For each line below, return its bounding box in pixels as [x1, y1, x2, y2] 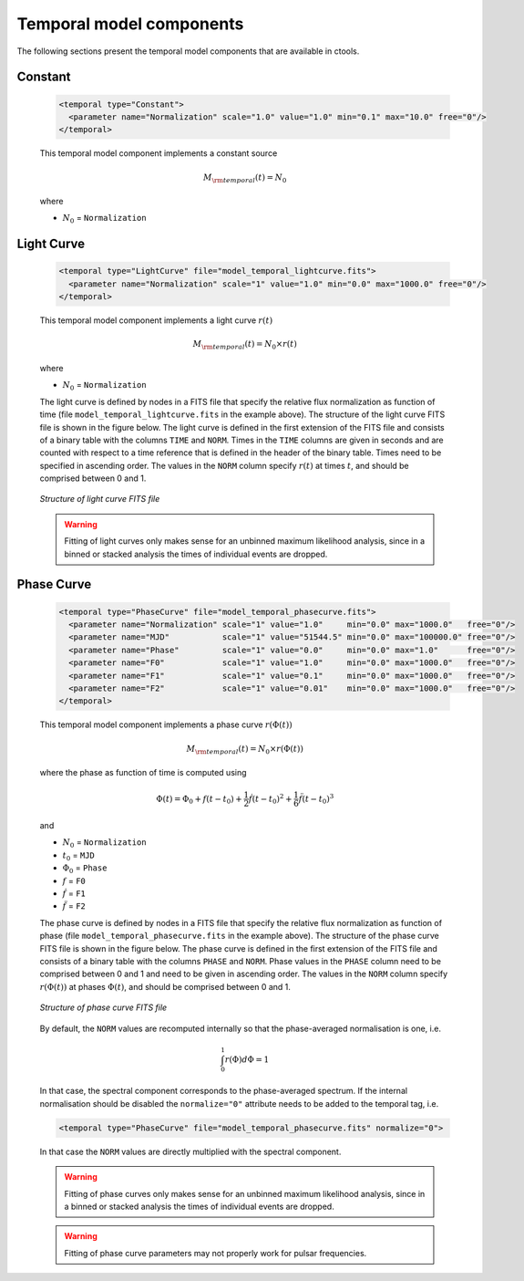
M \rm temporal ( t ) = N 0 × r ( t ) [192, 338, 298, 351]
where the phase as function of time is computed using [39, 767, 247, 778]
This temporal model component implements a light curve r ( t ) [39, 315, 273, 326]
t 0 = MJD [62, 849, 95, 862]
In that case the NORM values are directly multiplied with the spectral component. [39, 1146, 342, 1157]
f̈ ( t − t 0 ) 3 [298, 792, 334, 807]
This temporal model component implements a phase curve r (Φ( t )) [39, 719, 293, 730]
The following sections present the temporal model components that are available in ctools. [16, 46, 360, 57]
